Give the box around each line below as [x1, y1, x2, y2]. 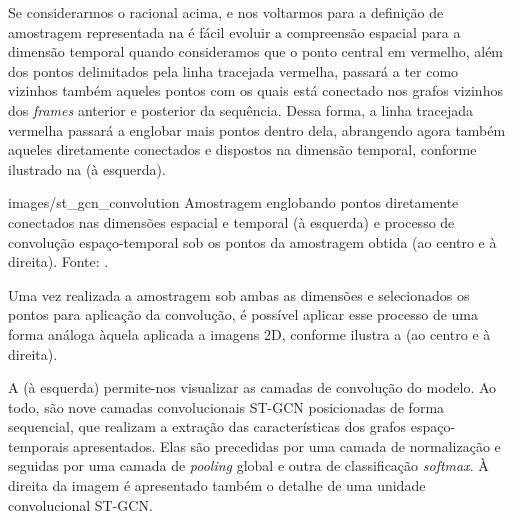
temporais [8, 435, 69, 456]
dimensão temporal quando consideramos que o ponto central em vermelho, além [8, 41, 504, 62]
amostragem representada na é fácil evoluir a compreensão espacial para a [8, 21, 461, 42]
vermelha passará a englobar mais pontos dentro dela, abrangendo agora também [8, 119, 506, 140]
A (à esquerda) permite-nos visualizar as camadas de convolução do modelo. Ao [8, 377, 497, 398]
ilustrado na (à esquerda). [8, 158, 166, 179]
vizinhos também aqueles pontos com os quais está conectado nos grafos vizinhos [8, 80, 503, 101]
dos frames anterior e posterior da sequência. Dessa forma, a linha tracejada [8, 99, 473, 120]
